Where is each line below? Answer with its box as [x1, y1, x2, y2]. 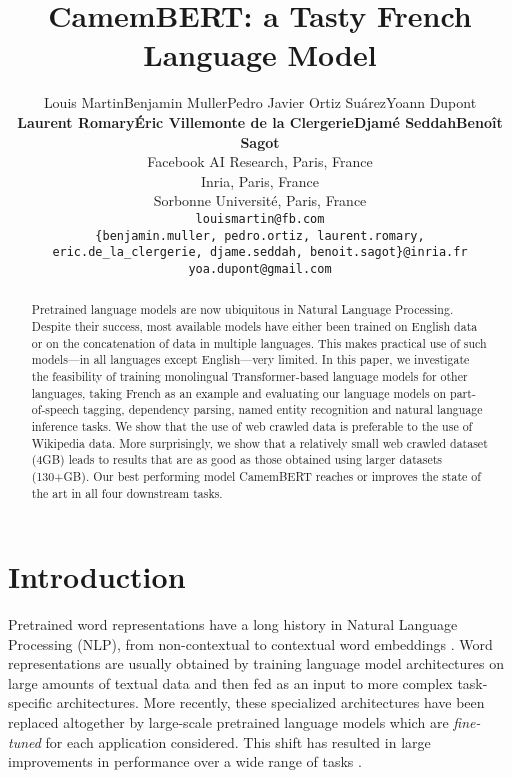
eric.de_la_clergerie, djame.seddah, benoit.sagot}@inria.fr [52, 245, 468, 260]
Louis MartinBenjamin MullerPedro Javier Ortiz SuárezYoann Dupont [43, 92, 477, 113]
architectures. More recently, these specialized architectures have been [56, 692, 485, 713]
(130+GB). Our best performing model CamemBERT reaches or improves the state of [31, 467, 481, 484]
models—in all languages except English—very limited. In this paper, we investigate [31, 351, 470, 368]
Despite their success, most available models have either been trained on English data [31, 317, 478, 334]
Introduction [8, 556, 186, 597]
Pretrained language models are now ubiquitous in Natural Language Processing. [31, 301, 454, 318]
